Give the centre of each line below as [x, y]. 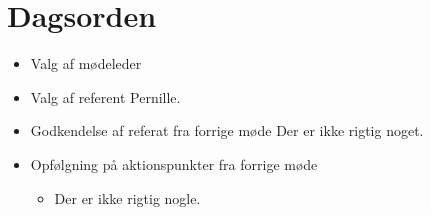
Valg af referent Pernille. [105, 96]
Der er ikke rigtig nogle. [127, 197]
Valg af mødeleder [86, 63]
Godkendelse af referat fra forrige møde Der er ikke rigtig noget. [227, 130]
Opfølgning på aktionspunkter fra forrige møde [174, 163]
